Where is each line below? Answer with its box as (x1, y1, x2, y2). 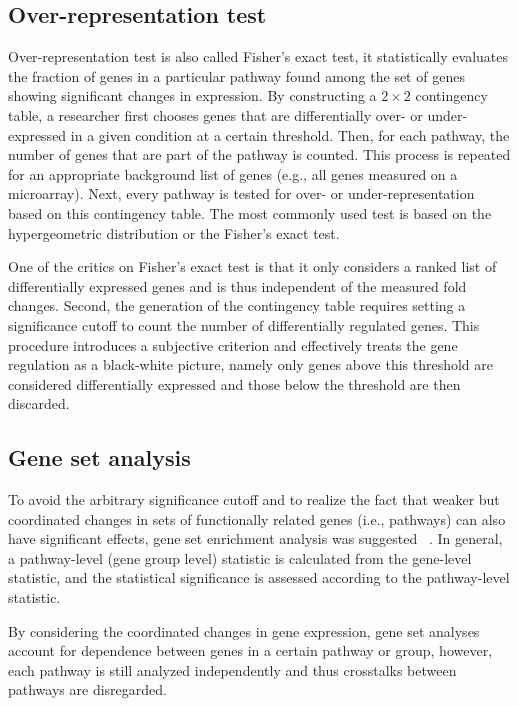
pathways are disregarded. (8, 679, 167, 700)
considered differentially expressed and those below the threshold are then (8, 373, 461, 394)
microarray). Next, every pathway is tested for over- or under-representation (8, 183, 475, 204)
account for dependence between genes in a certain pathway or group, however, (8, 640, 493, 661)
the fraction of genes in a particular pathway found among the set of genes (8, 65, 465, 86)
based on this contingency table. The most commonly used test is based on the (8, 202, 492, 223)
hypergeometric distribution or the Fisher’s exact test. (8, 222, 340, 243)
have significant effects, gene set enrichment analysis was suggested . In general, (8, 528, 503, 549)
